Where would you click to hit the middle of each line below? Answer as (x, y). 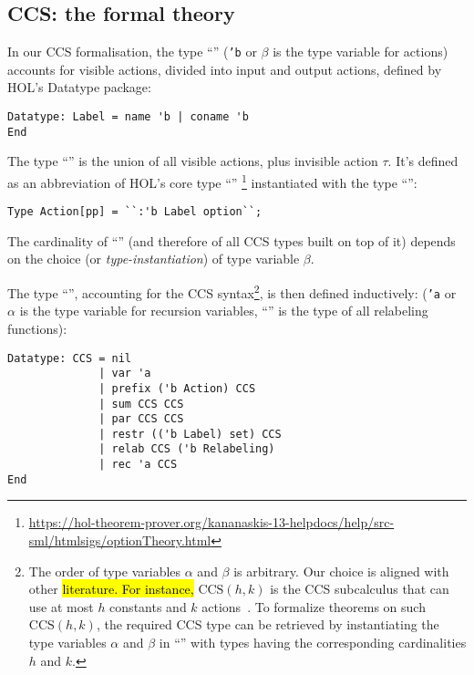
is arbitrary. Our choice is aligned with (341, 571)
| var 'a (125, 374)
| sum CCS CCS (141, 404)
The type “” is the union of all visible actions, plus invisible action (193, 161)
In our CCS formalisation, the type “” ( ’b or (132, 52)
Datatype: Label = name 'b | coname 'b (128, 117)
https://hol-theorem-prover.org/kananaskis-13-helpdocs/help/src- (211, 522)
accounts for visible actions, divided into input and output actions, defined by (225, 69)
